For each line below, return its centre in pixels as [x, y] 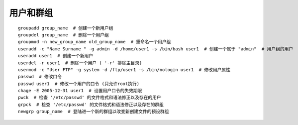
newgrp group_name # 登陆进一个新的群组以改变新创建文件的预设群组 [94, 112]
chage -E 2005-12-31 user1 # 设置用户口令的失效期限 [80, 91]
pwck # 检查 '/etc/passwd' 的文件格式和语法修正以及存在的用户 [90, 98]
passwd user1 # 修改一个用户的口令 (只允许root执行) [79, 84]
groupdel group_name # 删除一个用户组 [63, 35]
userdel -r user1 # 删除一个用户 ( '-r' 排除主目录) [80, 63]
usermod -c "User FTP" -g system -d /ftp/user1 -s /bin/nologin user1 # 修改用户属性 [124, 69]
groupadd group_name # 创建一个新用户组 [66, 28]
